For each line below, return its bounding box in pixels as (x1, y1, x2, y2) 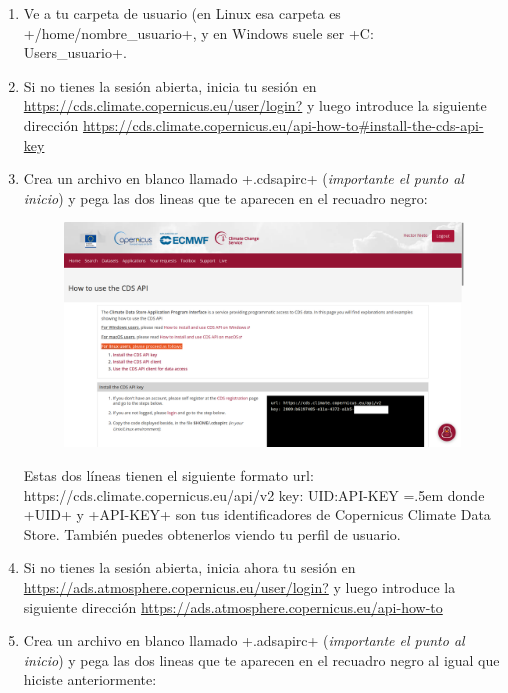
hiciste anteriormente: (23, 669, 157, 690)
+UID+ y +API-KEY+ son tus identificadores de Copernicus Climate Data (23, 504, 491, 525)
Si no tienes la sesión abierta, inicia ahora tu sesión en (23, 557, 356, 578)
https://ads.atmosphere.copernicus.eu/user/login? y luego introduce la (23, 577, 456, 598)
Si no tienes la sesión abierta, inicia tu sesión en (23, 75, 317, 96)
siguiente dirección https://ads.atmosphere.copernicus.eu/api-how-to (23, 596, 443, 617)
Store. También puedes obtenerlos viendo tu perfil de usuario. (23, 523, 401, 544)
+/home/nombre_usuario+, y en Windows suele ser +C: (23, 22, 374, 43)
